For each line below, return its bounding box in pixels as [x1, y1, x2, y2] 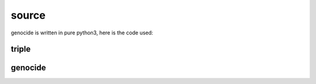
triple [11, 44, 31, 54]
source [11, 9, 46, 22]
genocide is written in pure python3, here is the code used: [11, 29, 153, 36]
